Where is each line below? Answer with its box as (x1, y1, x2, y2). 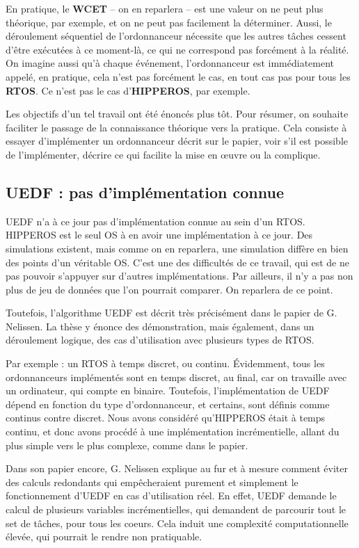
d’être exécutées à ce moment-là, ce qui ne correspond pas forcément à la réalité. (6, 42, 349, 56)
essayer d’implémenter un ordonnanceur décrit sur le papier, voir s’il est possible (6, 134, 349, 148)
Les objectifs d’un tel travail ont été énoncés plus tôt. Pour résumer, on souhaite (6, 106, 349, 121)
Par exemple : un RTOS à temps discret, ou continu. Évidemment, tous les (6, 356, 325, 371)
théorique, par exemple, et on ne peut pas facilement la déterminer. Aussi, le (6, 15, 332, 29)
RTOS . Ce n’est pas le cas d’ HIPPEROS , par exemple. (6, 83, 250, 97)
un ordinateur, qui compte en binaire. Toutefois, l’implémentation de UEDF (6, 383, 330, 398)
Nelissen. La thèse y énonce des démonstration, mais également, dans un (6, 319, 314, 333)
